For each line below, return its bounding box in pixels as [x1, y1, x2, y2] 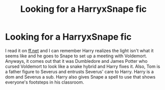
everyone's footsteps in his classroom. [5, 79, 84, 85]
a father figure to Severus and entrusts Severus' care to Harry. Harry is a [5, 68, 154, 75]
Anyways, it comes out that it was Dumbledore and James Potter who [5, 58, 148, 64]
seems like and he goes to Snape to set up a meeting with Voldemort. [5, 53, 148, 59]
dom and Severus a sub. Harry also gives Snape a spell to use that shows [5, 74, 156, 80]
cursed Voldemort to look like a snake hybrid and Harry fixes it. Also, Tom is [5, 63, 161, 69]
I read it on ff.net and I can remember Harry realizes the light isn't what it [5, 47, 154, 53]
